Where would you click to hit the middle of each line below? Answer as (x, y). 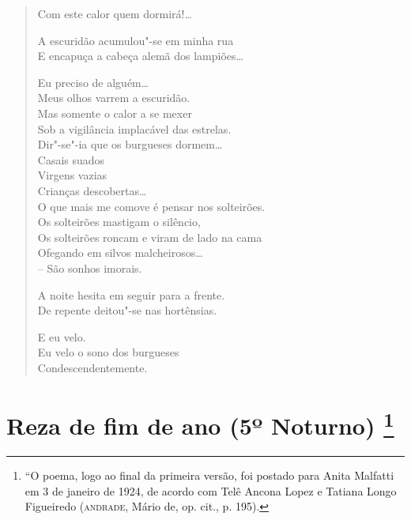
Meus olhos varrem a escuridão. (114, 98)
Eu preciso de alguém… (93, 82)
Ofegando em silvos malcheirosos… (120, 252)
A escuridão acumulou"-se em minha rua (136, 40)
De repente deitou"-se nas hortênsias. (127, 310)
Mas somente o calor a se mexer (115, 113)
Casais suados (71, 159)
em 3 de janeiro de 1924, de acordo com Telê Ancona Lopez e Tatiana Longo (211, 490)
